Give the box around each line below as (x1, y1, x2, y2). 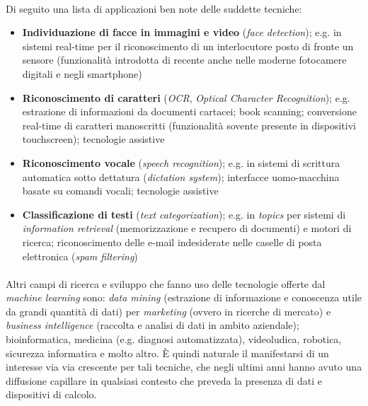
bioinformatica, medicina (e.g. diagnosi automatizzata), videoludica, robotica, (6, 332, 342, 347)
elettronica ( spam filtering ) (22, 248, 138, 263)
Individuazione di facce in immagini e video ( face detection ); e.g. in (22, 25, 342, 40)
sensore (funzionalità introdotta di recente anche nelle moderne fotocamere (22, 52, 347, 67)
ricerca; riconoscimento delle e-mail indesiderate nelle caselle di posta (22, 234, 322, 249)
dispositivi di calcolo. (6, 387, 97, 402)
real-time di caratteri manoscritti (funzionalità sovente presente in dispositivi (22, 117, 356, 132)
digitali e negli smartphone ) (22, 66, 142, 81)
